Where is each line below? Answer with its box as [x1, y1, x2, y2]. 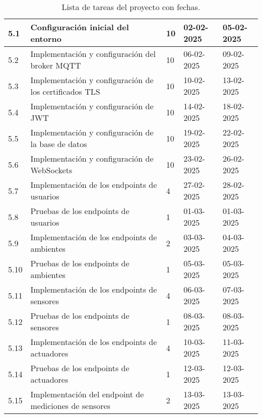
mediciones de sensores [30, 400, 111, 411]
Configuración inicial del [30, 21, 129, 33]
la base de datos [30, 138, 87, 150]
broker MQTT [30, 59, 81, 71]
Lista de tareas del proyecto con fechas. [61, 1, 201, 13]
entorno [30, 33, 61, 44]
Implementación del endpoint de [30, 388, 144, 400]
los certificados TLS [30, 86, 100, 97]
